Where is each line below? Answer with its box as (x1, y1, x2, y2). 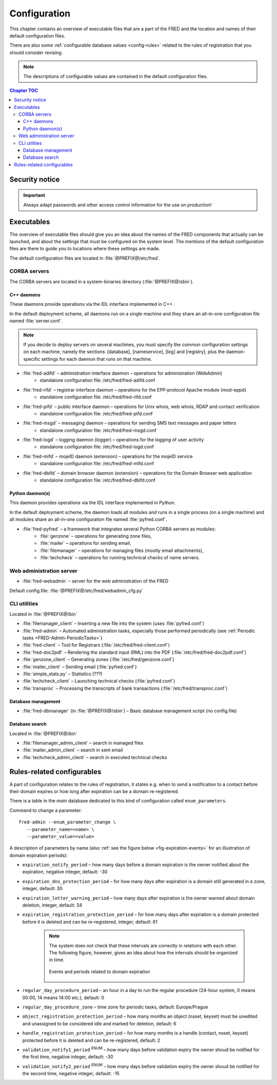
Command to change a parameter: (9, 807, 82, 813)
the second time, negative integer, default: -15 (22, 1071, 120, 1077)
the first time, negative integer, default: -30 (22, 1054, 113, 1060)
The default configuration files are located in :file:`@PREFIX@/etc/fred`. (9, 255, 161, 261)
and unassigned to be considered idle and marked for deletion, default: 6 (22, 1020, 176, 1026)
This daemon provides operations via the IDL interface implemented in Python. (9, 500, 175, 506)
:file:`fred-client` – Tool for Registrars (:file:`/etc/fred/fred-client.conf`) (22, 642, 170, 648)
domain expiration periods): (9, 852, 68, 858)
